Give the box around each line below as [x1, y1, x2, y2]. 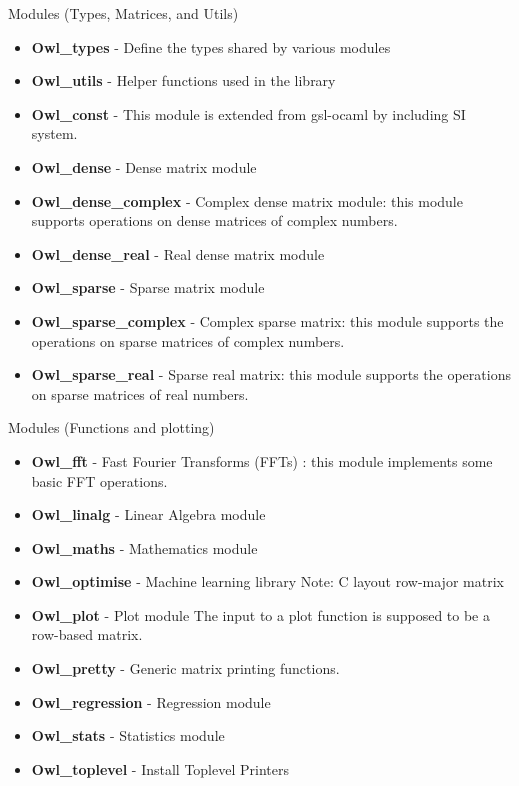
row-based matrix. [31, 624, 143, 645]
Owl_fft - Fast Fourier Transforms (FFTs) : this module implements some [31, 450, 493, 471]
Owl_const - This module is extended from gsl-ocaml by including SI [31, 103, 466, 124]
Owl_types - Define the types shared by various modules [31, 36, 391, 57]
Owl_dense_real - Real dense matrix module [31, 243, 325, 264]
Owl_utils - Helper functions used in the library [31, 70, 336, 91]
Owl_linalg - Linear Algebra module [31, 504, 266, 525]
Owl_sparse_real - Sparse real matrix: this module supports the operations [31, 364, 511, 385]
